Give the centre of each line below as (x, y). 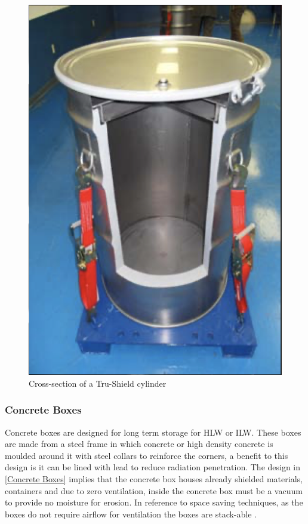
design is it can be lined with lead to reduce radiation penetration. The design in (153, 467)
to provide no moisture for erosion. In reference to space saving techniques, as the (154, 502)
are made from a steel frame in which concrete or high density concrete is (139, 444)
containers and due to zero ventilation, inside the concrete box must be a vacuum (154, 490)
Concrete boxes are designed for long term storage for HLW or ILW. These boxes (153, 432)
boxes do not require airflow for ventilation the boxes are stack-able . (131, 514)
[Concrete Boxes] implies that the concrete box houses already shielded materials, (154, 479)
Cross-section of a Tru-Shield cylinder (98, 383)
